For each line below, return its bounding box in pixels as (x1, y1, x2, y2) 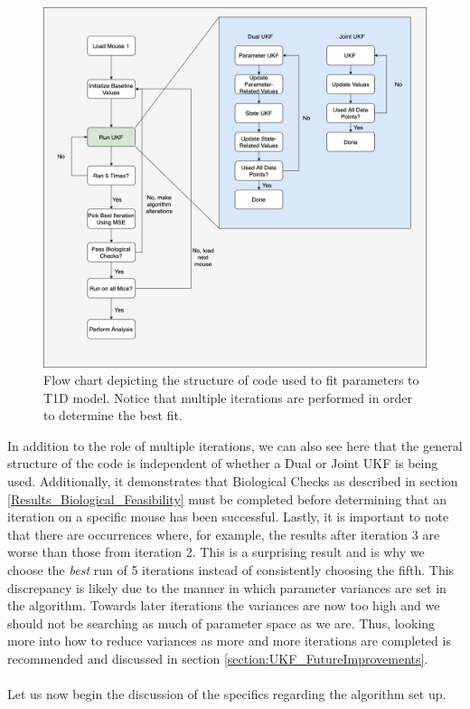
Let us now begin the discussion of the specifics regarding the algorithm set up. (7, 685, 446, 704)
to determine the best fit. (43, 406, 183, 425)
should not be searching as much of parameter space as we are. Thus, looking (7, 613, 436, 632)
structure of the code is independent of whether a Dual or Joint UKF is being (7, 454, 438, 473)
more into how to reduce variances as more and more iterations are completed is (7, 631, 451, 650)
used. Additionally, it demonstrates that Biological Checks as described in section (7, 472, 458, 491)
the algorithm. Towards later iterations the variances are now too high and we (7, 596, 440, 615)
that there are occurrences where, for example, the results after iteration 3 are (7, 524, 440, 543)
